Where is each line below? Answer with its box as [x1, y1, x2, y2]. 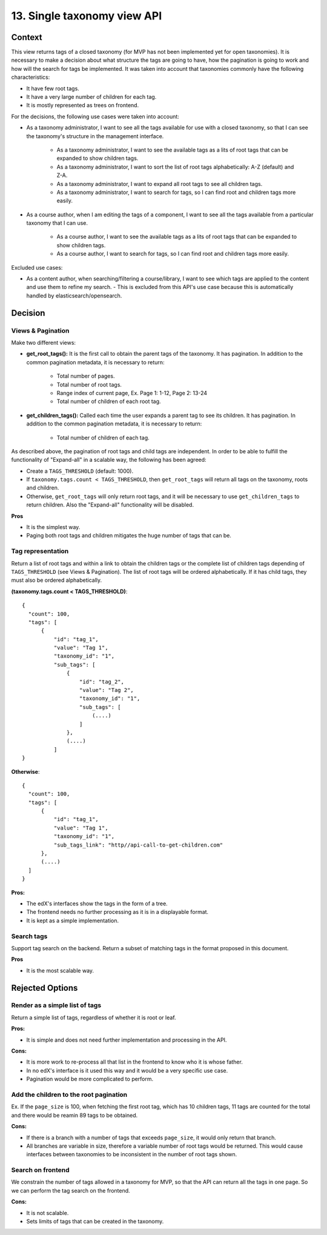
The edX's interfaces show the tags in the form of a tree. [26, 900, 168, 907]
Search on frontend [11, 1166, 70, 1174]
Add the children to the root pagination [11, 1090, 128, 1099]
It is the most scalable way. [26, 967, 94, 974]
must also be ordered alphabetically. [11, 576, 102, 584]
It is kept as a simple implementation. [26, 917, 119, 924]
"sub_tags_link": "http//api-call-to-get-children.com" [53, 841, 223, 848]
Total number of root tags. [56, 381, 122, 388]
